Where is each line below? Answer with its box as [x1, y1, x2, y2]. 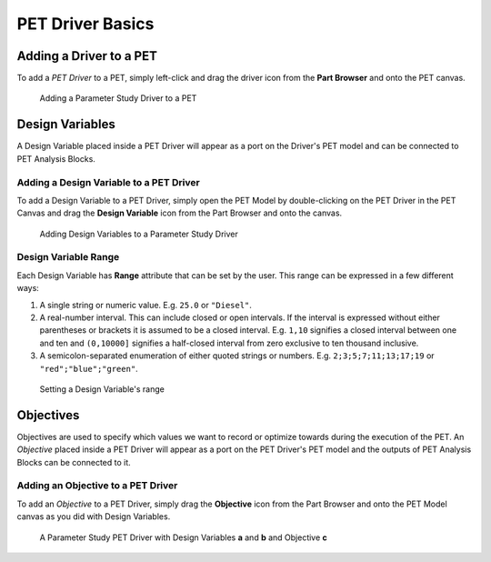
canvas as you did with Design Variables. [16, 511, 171, 522]
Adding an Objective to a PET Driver [16, 479, 178, 492]
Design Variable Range [16, 251, 120, 264]
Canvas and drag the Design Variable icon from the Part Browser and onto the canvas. [16, 207, 343, 218]
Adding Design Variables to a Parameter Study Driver [39, 228, 238, 239]
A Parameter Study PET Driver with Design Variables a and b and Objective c [39, 532, 327, 543]
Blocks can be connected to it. [16, 457, 131, 467]
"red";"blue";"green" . [39, 363, 138, 374]
